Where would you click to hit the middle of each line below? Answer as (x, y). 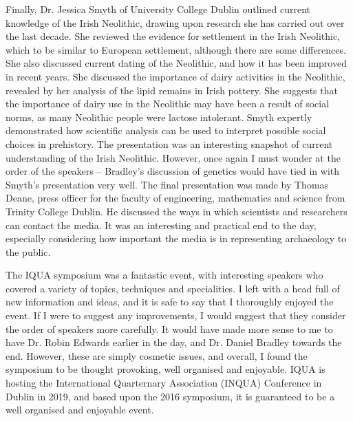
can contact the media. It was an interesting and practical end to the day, (161, 225)
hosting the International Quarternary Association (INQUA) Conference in (164, 383)
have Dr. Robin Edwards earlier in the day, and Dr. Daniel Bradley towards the (174, 342)
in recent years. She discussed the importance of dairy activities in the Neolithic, (175, 76)
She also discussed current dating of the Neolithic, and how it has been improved (176, 63)
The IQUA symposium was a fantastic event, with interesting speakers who (164, 275)
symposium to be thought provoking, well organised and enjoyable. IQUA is (165, 369)
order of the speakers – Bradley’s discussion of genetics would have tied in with (173, 171)
